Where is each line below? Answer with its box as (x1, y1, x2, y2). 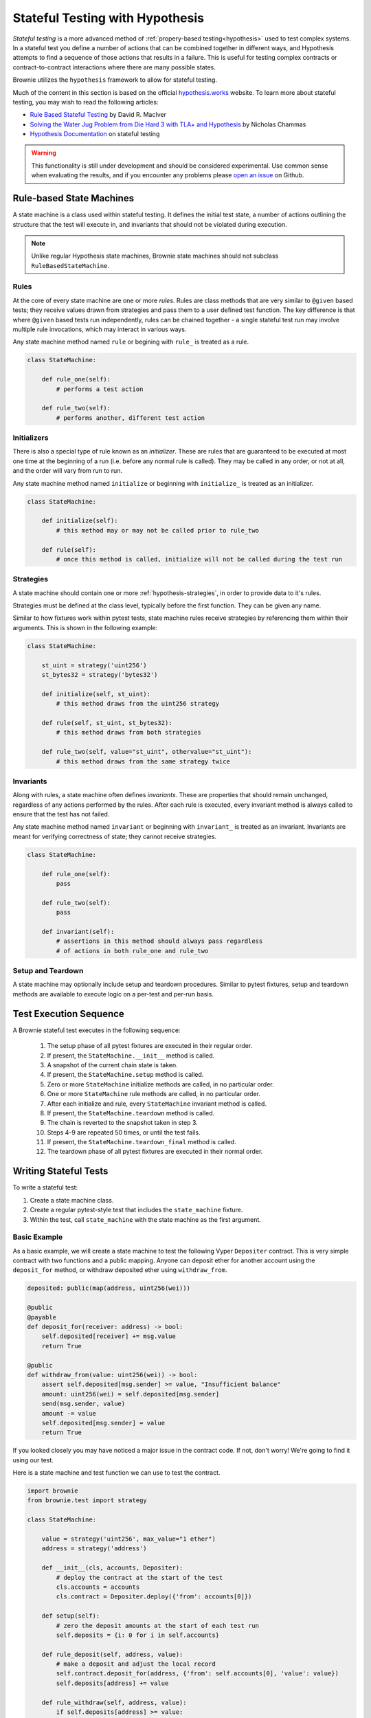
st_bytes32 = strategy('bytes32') (41, 671, 158, 679)
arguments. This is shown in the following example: (12, 623, 158, 632)
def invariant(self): (41, 928, 115, 935)
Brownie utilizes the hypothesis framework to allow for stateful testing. (12, 76, 218, 84)
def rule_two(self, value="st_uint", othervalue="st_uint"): (41, 748, 252, 756)
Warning (31, 148, 56, 157)
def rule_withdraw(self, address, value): (41, 1698, 187, 1706)
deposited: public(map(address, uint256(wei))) (27, 1284, 190, 1292)
